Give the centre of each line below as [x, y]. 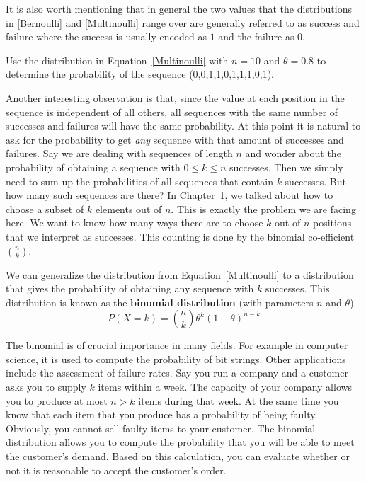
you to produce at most [57, 400]
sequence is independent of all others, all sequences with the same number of [172, 111]
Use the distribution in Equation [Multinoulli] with [117, 60]
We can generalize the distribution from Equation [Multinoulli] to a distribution [180, 274]
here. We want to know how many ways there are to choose [135, 223]
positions [332, 223]
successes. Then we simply [286, 167]
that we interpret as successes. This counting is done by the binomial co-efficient [180, 236]
